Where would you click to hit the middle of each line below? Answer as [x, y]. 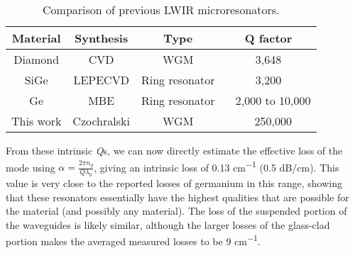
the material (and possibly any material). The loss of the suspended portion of [176, 211]
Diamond [37, 59]
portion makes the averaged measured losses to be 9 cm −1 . [133, 240]
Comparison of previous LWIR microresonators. [161, 10]
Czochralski [101, 121]
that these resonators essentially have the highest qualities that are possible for [177, 197]
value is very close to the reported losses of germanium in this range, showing [174, 183]
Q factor [268, 38]
